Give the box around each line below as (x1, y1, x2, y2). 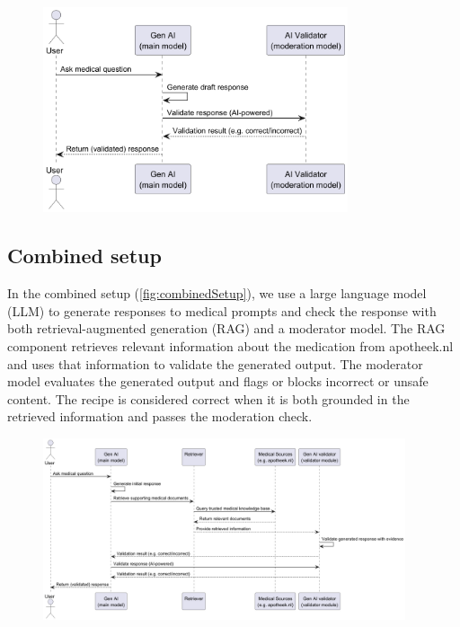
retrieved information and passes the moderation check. (7, 407, 313, 426)
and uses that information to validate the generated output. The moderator (7, 354, 423, 373)
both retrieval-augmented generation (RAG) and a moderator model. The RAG (7, 319, 446, 338)
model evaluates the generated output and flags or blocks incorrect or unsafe (7, 372, 429, 391)
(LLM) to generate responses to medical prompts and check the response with (7, 301, 437, 320)
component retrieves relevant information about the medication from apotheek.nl (7, 337, 454, 356)
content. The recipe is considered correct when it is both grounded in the (7, 389, 410, 408)
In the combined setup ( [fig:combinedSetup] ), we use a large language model (7, 284, 427, 303)
